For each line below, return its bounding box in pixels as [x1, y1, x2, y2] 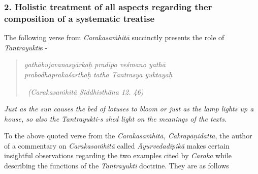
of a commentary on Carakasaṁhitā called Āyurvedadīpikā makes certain [4, 140, 230, 151]
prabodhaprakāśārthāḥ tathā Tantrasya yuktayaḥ [24, 69, 173, 79]
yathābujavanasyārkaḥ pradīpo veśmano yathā [24, 59, 166, 70]
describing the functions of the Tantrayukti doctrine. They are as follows [4, 160, 229, 171]
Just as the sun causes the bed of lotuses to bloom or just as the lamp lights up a [4, 103, 254, 114]
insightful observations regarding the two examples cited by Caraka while [4, 150, 232, 161]
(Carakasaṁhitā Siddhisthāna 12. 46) [27, 86, 144, 97]
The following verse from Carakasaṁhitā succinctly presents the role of [4, 32, 224, 43]
